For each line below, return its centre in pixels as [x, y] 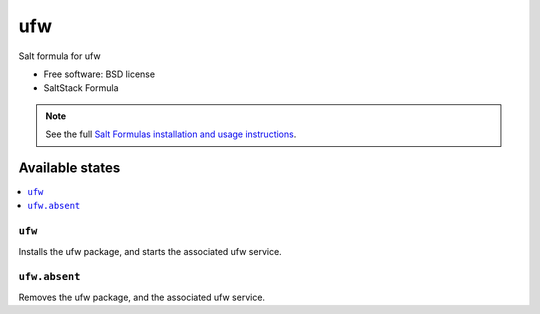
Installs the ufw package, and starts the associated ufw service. [150, 251]
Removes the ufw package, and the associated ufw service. [141, 297]
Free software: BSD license [99, 74]
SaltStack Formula [81, 88]
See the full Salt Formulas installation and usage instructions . [171, 134]
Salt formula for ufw [59, 56]
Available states [69, 167]
